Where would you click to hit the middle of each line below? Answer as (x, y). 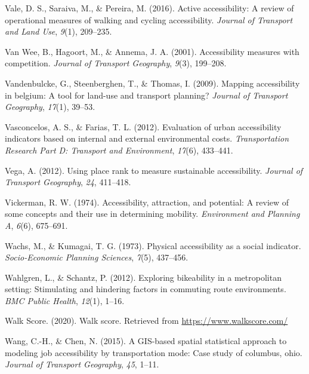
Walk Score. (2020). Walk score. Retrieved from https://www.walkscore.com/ (146, 321)
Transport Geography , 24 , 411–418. (68, 182)
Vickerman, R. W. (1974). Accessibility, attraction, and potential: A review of (147, 202)
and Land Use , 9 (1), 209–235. (58, 31)
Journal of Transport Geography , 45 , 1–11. (82, 364)
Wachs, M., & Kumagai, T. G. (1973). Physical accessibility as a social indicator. (153, 245)
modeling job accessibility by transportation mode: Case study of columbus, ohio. (154, 352)
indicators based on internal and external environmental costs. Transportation (147, 138)
